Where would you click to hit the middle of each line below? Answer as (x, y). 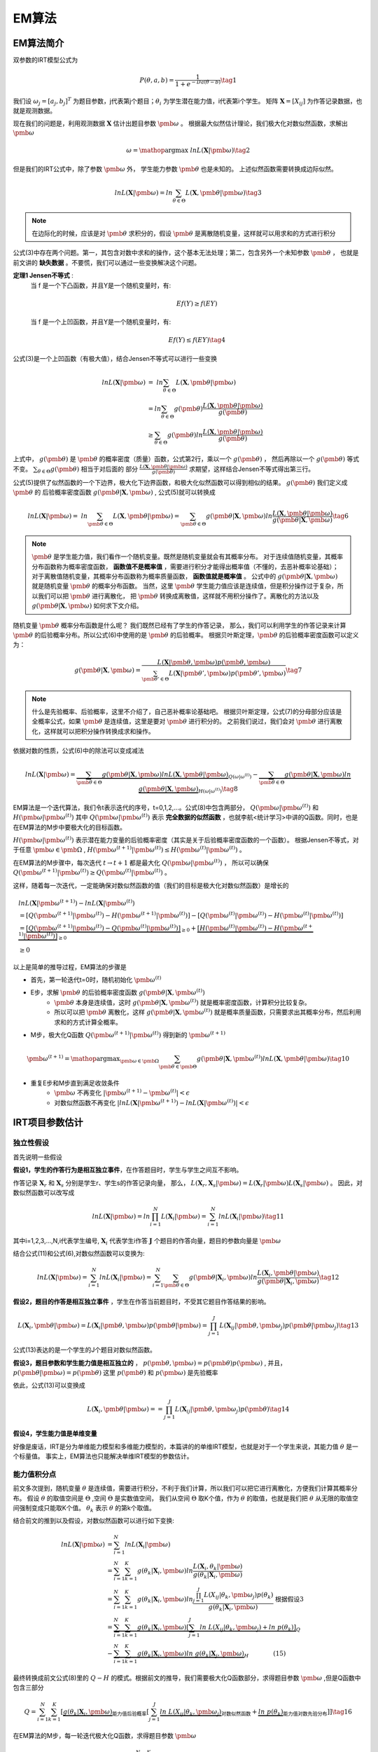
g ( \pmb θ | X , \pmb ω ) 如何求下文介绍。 (87, 605)
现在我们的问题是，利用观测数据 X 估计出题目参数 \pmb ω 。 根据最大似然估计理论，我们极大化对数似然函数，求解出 (180, 123)
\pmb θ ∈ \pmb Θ (178, 1067)
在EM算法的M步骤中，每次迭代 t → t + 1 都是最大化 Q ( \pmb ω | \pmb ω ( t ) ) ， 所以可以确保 (141, 862)
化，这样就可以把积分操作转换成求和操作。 (93, 731)
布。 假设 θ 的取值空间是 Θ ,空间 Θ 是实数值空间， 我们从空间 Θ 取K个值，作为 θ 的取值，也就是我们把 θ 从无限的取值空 (185, 1498)
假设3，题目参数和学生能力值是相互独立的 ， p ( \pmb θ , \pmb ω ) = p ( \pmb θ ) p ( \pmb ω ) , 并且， (150, 1362)
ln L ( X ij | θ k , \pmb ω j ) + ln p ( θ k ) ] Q (250, 1628)
